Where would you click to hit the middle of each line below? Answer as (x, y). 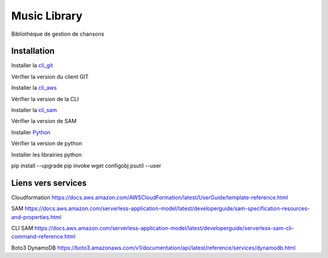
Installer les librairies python (46, 154)
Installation (33, 51)
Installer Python (31, 132)
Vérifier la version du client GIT (50, 76)
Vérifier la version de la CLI (45, 99)
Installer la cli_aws (34, 88)
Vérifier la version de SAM (44, 121)
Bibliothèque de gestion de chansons (58, 34)
